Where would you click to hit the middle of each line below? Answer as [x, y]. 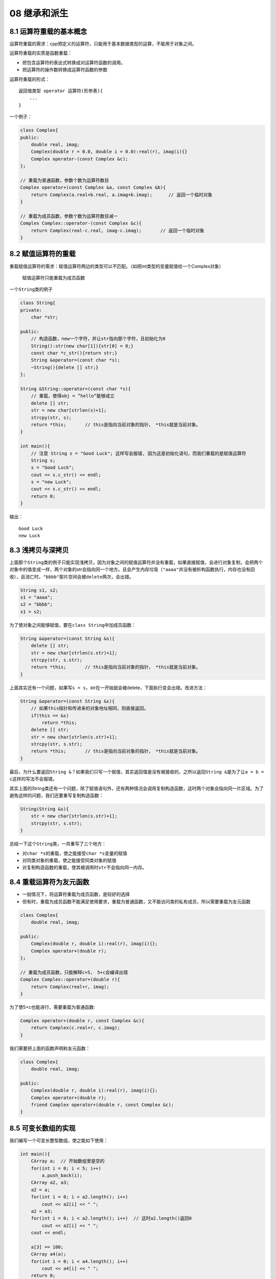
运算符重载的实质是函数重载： [41, 53]
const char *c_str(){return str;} [74, 353]
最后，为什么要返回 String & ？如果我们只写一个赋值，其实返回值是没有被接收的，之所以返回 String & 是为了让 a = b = [137, 771]
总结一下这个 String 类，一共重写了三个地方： [58, 844]
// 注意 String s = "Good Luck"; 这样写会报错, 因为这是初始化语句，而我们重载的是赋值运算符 [139, 453]
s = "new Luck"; [51, 482]
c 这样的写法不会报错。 [33, 779]
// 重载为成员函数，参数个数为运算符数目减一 [69, 216]
